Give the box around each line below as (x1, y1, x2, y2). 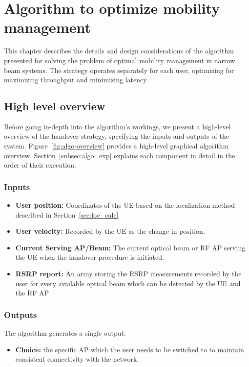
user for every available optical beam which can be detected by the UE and (15, 278, 241, 288)
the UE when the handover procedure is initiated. (15, 252, 164, 262)
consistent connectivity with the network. (15, 354, 139, 364)
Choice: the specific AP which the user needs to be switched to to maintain (15, 344, 244, 354)
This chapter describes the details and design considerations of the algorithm (4, 46, 234, 56)
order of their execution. (4, 160, 76, 170)
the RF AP (15, 288, 49, 298)
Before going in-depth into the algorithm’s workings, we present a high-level (4, 121, 231, 131)
